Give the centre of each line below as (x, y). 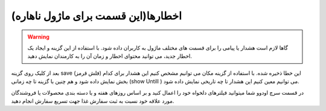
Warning (38, 37)
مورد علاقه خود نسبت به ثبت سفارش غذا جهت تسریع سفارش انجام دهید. (93, 101)
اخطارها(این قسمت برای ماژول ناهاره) (97, 16)
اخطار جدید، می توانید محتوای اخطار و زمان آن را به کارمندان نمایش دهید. (110, 56)
